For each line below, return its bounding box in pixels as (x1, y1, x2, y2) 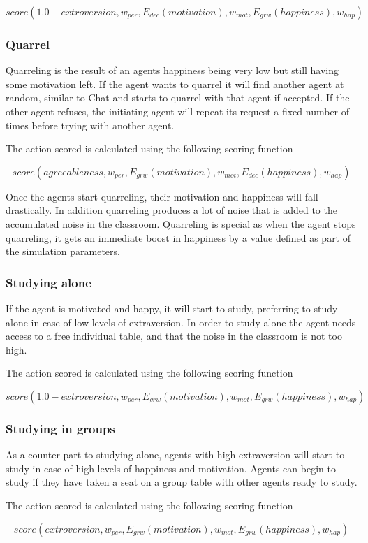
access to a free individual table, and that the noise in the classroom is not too (6, 328, 342, 343)
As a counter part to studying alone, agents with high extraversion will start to (6, 447, 345, 462)
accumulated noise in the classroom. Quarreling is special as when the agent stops (6, 216, 356, 231)
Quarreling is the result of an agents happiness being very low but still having (6, 63, 339, 78)
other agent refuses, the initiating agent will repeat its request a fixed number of (6, 104, 350, 118)
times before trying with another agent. (6, 117, 175, 132)
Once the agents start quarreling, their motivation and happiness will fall (6, 189, 318, 203)
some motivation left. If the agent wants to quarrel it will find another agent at (6, 76, 344, 91)
